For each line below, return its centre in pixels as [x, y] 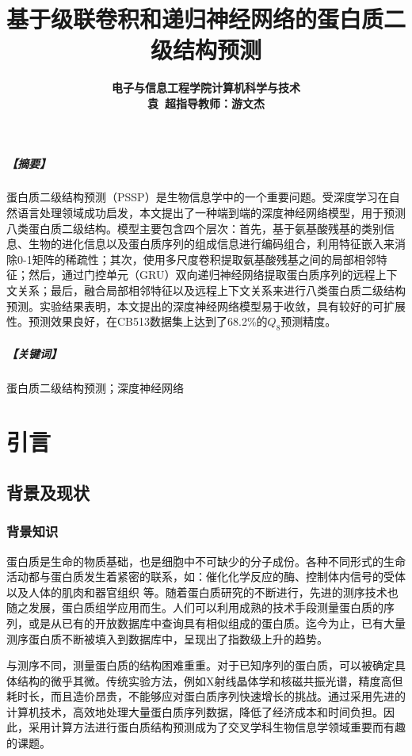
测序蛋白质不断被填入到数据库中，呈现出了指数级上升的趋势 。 [167, 638]
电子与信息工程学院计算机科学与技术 [206, 88]
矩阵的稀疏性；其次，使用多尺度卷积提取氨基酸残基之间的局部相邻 [204, 259]
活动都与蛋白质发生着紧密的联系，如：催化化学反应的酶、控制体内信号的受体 [206, 577]
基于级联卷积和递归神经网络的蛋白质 [195, 19]
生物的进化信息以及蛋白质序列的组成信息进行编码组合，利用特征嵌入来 [211, 244]
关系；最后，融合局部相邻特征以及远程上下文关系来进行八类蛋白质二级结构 [211, 290]
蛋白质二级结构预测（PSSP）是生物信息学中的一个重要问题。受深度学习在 [198, 197]
